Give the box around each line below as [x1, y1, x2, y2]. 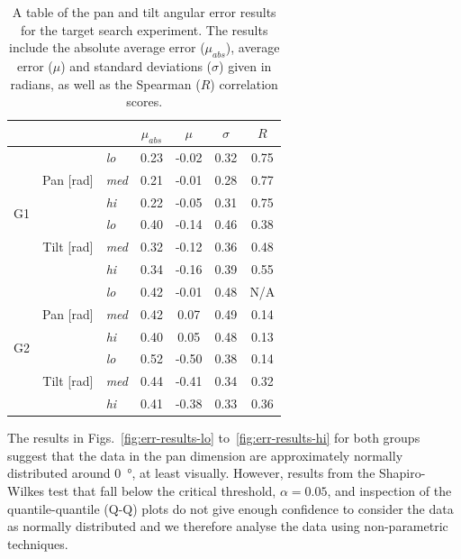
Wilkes [7, 481, 44, 499]
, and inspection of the [327, 481, 452, 499]
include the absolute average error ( [8, 38, 205, 57]
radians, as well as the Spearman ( [10, 74, 201, 93]
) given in [219, 56, 272, 75]
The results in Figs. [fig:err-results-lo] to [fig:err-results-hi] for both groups [7, 428, 420, 447]
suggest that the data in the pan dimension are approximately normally [7, 445, 403, 464]
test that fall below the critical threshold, [48, 481, 276, 499]
